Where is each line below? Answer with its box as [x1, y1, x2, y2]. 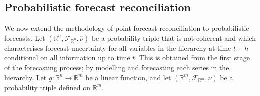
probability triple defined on [4, 82, 91, 92]
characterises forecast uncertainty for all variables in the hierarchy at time [4, 42, 231, 53]
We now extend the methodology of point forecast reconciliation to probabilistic [4, 23, 249, 33]
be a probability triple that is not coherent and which [91, 32, 256, 43]
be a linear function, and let [85, 72, 171, 82]
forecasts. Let [4, 32, 45, 43]
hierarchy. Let [4, 72, 47, 82]
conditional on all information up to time [4, 52, 130, 63]
